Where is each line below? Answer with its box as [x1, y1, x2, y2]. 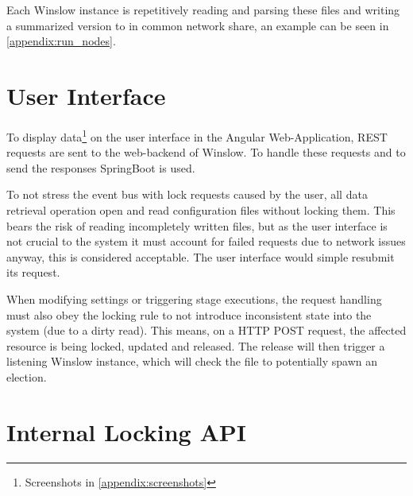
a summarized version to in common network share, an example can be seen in [6, 17, 389, 33]
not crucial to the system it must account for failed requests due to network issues [6, 233, 406, 250]
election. [6, 368, 47, 385]
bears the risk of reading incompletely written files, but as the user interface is [6, 217, 388, 234]
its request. [6, 264, 60, 281]
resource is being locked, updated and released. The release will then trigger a [6, 337, 385, 354]
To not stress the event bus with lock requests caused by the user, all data [6, 186, 368, 203]
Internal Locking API [6, 415, 246, 448]
